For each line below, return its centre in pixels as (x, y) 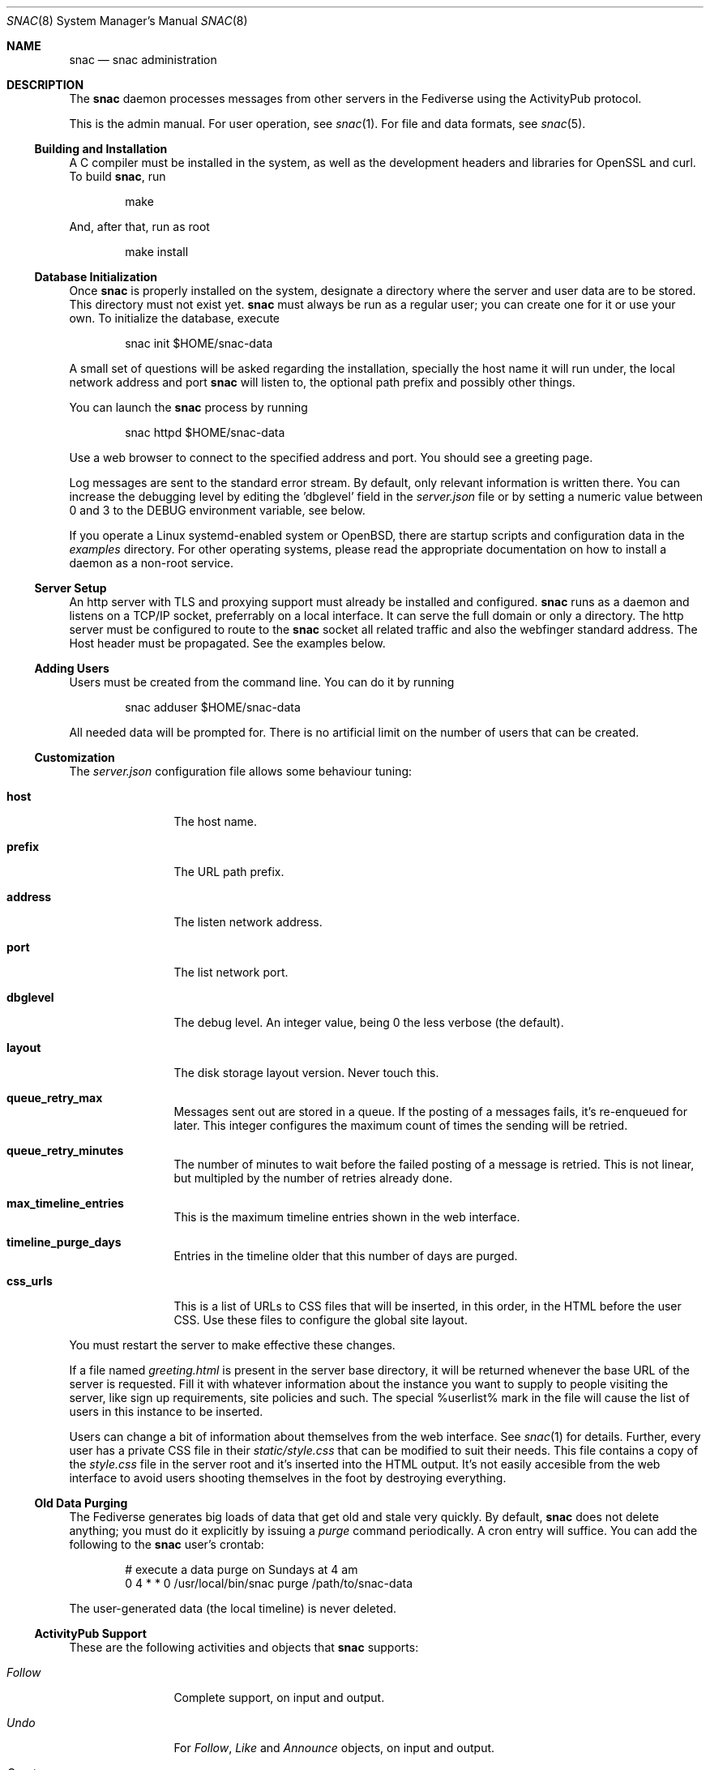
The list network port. (231, 972)
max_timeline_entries (65, 1203)
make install (157, 252)
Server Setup (71, 588)
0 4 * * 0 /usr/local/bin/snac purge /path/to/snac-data (269, 1583)
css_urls (30, 1281)
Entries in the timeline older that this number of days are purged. (346, 1256)
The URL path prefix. (229, 872)
